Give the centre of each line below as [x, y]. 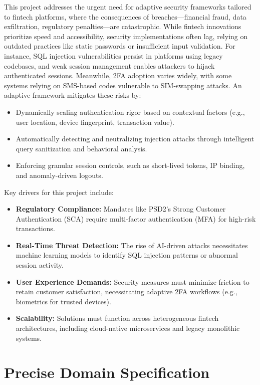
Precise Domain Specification [107, 372]
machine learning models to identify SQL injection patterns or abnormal [127, 255]
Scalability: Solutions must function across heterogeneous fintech [117, 318]
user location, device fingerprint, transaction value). [95, 122]
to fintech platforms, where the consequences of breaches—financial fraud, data [125, 16]
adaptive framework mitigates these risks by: [73, 95]
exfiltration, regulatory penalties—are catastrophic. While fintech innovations [123, 26]
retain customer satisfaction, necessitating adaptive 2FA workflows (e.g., [126, 292]
